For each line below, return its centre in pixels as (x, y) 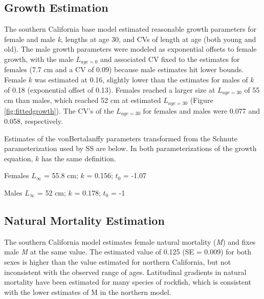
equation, (19, 158)
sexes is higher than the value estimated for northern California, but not (118, 261)
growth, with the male (39, 59)
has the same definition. (79, 158)
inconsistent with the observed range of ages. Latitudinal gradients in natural (125, 272)
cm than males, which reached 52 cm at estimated (83, 100)
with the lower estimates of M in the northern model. (88, 292)
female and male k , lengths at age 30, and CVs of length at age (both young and (130, 39)
